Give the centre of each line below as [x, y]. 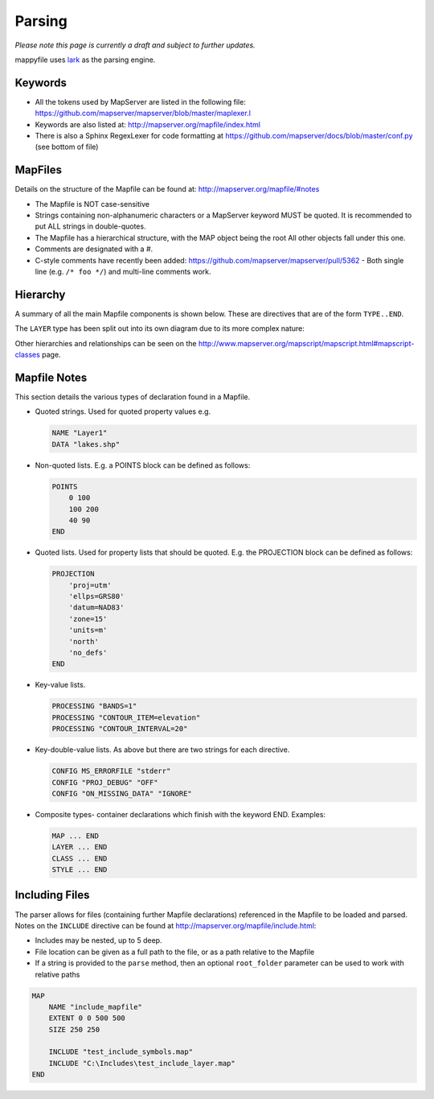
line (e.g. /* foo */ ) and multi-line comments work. [123, 272]
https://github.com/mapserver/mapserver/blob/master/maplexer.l [143, 114]
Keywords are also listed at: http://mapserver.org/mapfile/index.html [148, 124]
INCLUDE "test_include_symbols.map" [121, 1052]
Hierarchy [40, 294]
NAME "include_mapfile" [95, 1007]
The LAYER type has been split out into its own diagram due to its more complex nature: [160, 328]
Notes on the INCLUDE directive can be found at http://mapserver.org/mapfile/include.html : [166, 925]
